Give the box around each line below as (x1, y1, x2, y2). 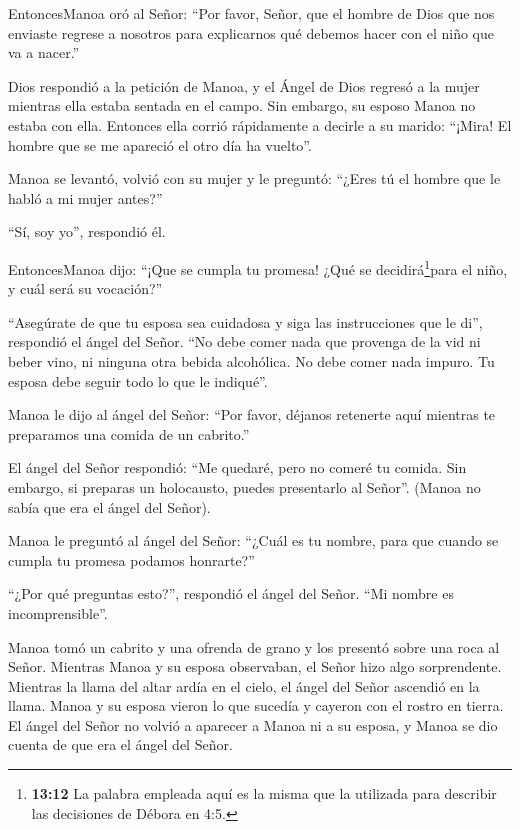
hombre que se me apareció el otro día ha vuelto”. (8, 134, 312, 155)
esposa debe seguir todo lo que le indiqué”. (8, 370, 268, 391)
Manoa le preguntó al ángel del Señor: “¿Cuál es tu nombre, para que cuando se (8, 530, 499, 551)
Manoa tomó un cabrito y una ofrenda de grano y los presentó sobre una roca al (8, 636, 500, 657)
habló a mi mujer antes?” (8, 187, 163, 208)
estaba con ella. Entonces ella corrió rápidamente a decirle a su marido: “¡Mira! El (8, 114, 512, 135)
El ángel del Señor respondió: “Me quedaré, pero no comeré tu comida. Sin (8, 457, 467, 478)
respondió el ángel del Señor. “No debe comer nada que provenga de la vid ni (8, 331, 481, 352)
